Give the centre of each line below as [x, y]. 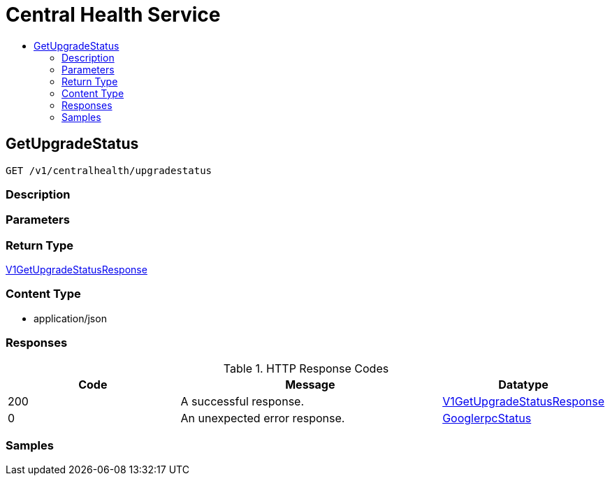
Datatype [523, 384]
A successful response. [242, 401]
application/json [70, 318]
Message [310, 384]
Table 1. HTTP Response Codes [306, 368]
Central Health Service [113, 15]
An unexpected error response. [263, 418]
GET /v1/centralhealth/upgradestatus [109, 170]
